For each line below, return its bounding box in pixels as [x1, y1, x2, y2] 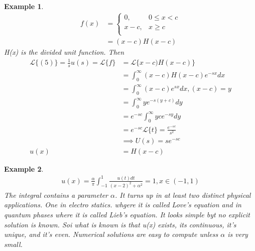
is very [227, 229, 248, 239]
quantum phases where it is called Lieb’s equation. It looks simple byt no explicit [4, 209, 250, 220]
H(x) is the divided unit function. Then [4, 47, 124, 57]
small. [4, 238, 23, 249]
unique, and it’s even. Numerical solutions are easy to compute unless [4, 229, 218, 239]
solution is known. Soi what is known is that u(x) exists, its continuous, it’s [4, 219, 236, 229]
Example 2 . [4, 163, 44, 174]
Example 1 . [4, 1, 44, 11]
